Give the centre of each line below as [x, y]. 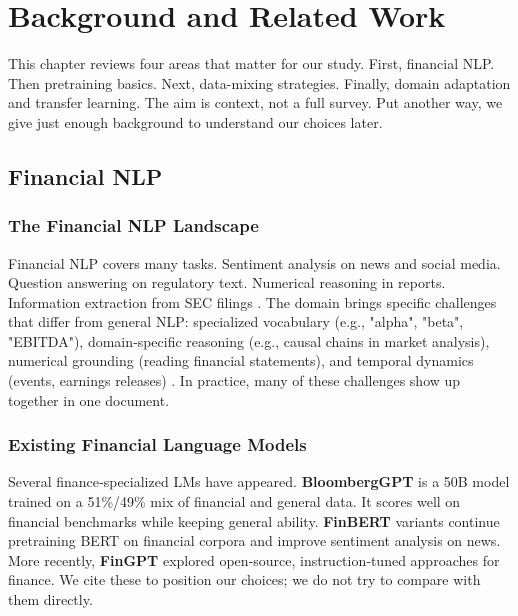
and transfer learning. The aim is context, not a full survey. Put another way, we [255, 102]
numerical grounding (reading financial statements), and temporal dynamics [241, 360]
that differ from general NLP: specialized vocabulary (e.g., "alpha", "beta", [236, 321]
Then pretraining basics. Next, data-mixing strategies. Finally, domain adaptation [259, 82]
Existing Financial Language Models [157, 444]
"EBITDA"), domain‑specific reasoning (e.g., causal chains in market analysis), [249, 340]
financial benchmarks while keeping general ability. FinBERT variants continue [254, 520]
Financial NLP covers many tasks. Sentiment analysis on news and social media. [254, 262]
